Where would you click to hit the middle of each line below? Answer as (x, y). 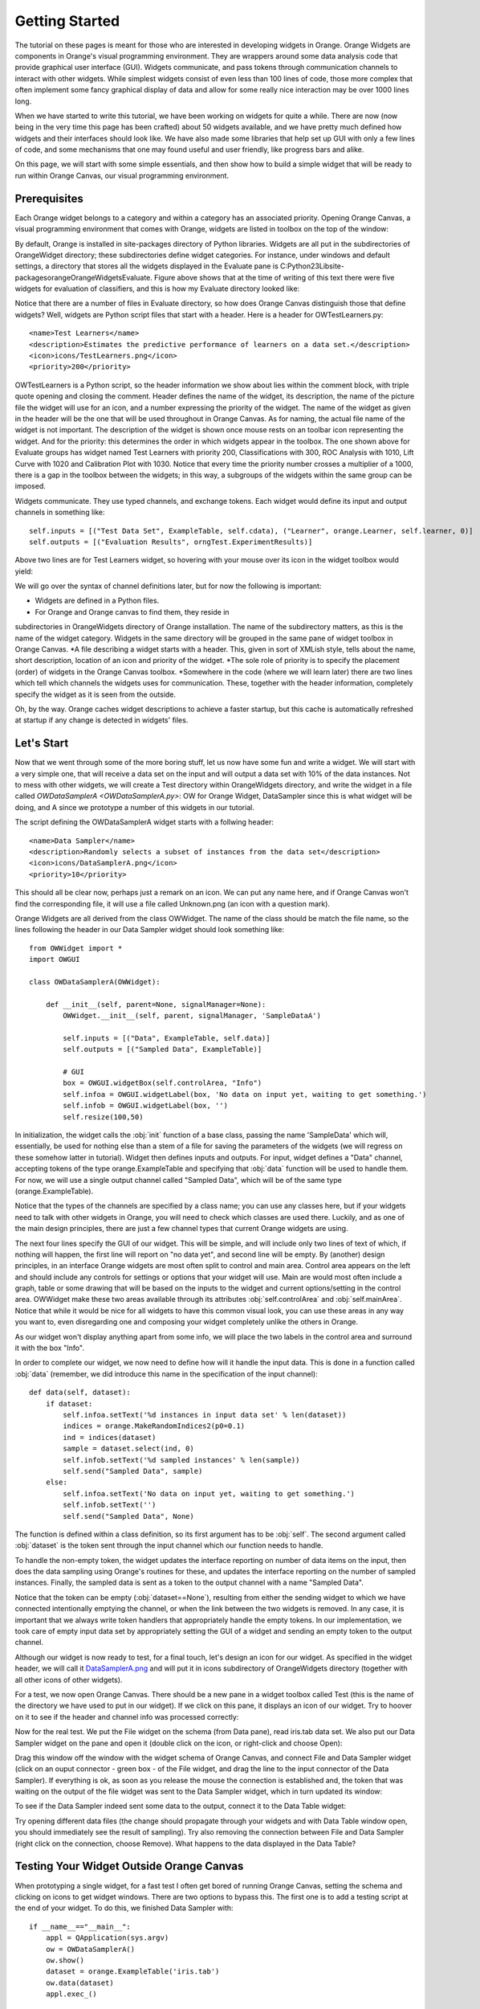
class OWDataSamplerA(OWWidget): (95, 982)
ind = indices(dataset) (110, 1437)
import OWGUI (55, 959)
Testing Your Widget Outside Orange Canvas (129, 1866)
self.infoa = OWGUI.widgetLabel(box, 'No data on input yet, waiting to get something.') (245, 1094)
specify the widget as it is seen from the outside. (96, 694)
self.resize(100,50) (103, 1117)
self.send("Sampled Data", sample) (133, 1471)
